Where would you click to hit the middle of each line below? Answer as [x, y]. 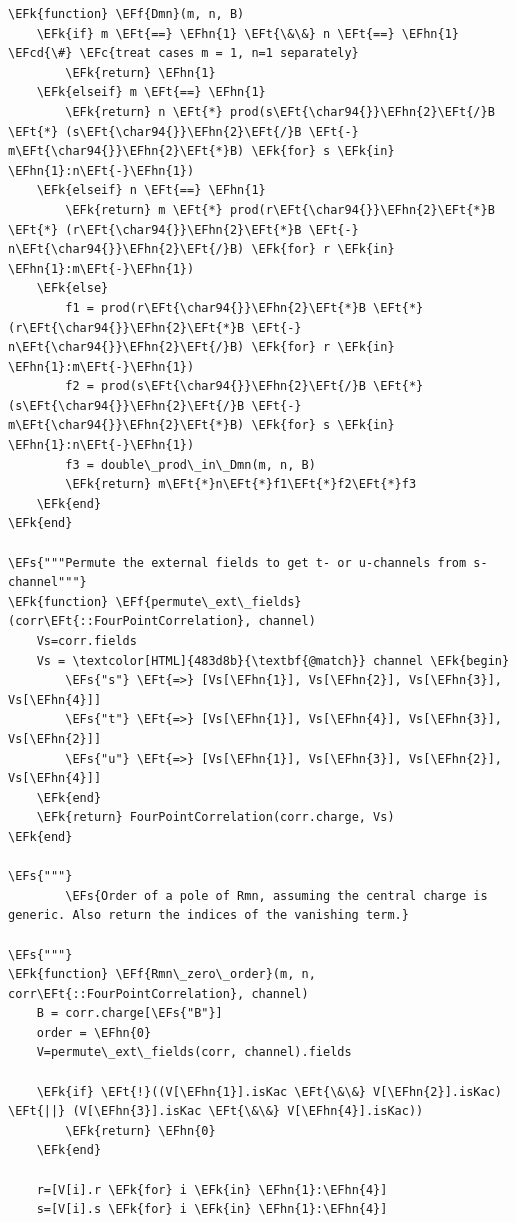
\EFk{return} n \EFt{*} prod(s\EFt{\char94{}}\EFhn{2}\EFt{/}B [280, 111]
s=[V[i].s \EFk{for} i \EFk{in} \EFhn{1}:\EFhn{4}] [212, 1209]
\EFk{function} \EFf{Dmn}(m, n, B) [126, 14]
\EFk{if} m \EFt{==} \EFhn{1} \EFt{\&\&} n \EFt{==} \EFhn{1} [248, 33]
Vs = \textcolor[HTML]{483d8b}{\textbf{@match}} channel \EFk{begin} [273, 660]
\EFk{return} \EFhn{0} [140, 1130]
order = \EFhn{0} [94, 1032]
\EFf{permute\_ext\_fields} [208, 601]
